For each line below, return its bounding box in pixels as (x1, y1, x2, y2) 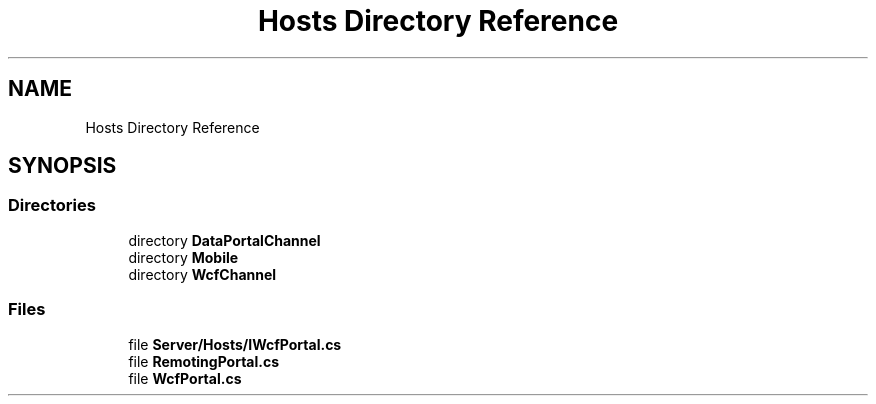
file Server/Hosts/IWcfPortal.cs (128, 335, 342, 353)
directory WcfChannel (128, 265, 277, 283)
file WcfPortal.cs (128, 369, 242, 387)
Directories (8, 195, 96, 216)
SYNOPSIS (8, 153, 117, 179)
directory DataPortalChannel (128, 231, 321, 249)
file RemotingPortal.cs (128, 352, 280, 370)
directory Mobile (128, 248, 239, 266)
